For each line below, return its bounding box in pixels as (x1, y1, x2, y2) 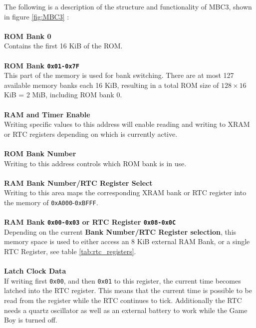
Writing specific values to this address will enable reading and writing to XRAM (4, 119, 250, 129)
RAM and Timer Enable (4, 109, 90, 119)
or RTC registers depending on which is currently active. (4, 128, 178, 139)
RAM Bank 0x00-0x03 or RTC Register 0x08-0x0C (4, 217, 176, 227)
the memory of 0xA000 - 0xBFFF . (4, 197, 98, 207)
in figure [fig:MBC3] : (4, 11, 69, 21)
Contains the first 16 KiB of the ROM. (4, 40, 123, 51)
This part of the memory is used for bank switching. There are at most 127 (4, 70, 234, 80)
